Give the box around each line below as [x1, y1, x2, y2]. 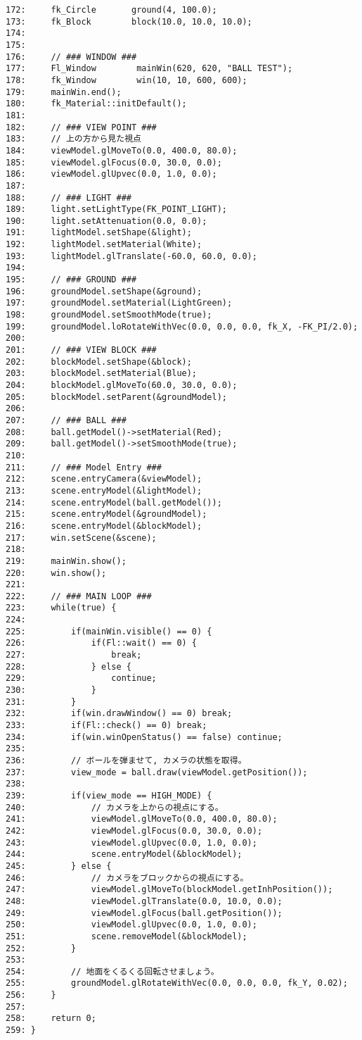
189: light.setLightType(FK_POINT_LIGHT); [6, 204, 227, 215]
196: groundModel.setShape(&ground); [6, 286, 202, 296]
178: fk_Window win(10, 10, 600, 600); [6, 75, 247, 85]
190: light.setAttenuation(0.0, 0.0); [6, 215, 207, 226]
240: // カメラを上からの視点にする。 [6, 802, 224, 813]
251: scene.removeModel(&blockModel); [6, 931, 247, 941]
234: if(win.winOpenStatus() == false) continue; [6, 732, 283, 742]
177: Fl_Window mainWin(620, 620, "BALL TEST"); [6, 63, 293, 74]
